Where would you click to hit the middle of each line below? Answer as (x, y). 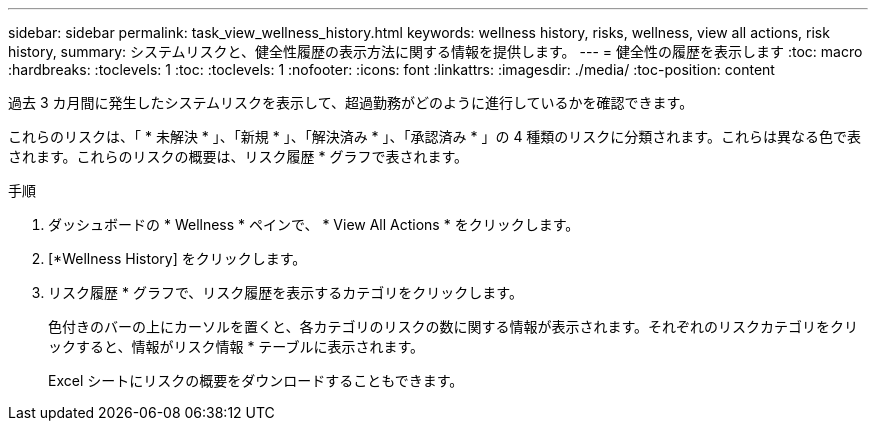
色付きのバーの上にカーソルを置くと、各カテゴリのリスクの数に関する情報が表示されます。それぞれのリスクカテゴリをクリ (453, 326)
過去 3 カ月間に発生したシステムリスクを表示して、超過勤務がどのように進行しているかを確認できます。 (351, 102)
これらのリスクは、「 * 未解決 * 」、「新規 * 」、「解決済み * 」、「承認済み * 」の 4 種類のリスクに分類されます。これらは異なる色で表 (434, 136)
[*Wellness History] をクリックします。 (177, 258)
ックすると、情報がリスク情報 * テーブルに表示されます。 (236, 346)
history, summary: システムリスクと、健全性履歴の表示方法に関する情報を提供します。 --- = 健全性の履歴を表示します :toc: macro (435, 51)
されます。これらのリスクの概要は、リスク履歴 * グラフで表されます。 (238, 156)
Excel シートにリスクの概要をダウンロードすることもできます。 (256, 380)
